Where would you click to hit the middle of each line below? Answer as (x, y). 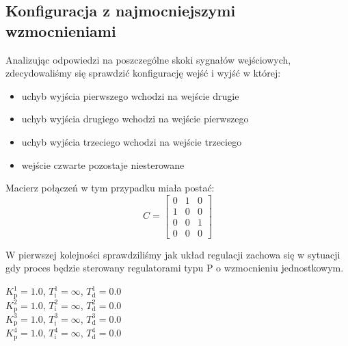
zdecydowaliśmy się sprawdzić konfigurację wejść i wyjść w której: (143, 73)
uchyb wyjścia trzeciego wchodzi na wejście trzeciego (132, 141)
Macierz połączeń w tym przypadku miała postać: (110, 188)
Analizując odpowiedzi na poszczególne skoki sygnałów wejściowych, (148, 59)
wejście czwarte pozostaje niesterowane (103, 164)
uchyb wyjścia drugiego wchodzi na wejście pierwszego (135, 119)
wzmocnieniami (61, 30)
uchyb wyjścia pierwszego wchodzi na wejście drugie (130, 95)
